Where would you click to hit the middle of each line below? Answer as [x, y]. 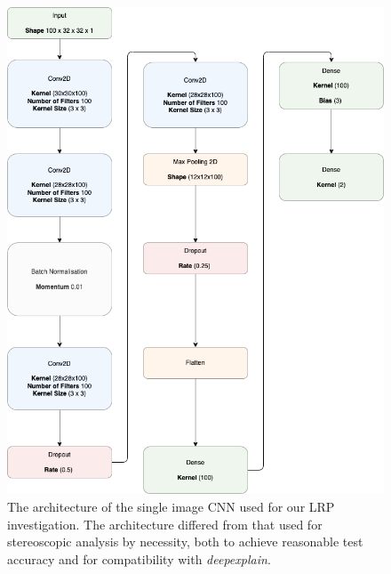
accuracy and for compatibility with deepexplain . [139, 558]
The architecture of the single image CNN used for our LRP [171, 507]
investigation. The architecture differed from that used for [165, 524]
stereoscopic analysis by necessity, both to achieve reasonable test [185, 542]
